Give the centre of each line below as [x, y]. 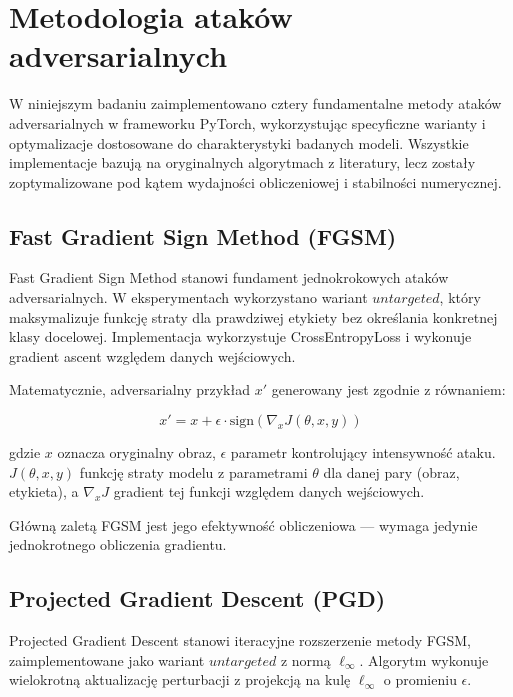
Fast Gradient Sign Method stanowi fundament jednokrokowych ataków [229, 277]
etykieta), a [44, 491]
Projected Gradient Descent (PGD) [197, 598]
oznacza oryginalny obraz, [136, 452]
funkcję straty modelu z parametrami [193, 471]
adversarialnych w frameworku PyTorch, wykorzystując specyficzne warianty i [247, 122]
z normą [305, 659]
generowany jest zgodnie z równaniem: [388, 389]
